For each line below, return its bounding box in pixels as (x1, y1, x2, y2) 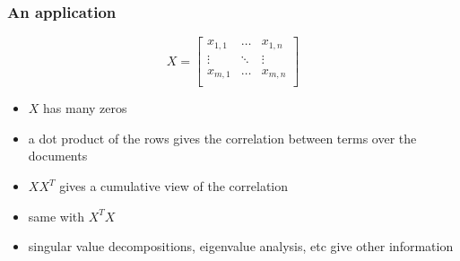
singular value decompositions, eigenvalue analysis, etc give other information (28, 237, 454, 256)
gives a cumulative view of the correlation (59, 177, 289, 196)
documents (28, 146, 88, 165)
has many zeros (43, 99, 127, 117)
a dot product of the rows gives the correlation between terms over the (28, 128, 417, 147)
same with (28, 206, 85, 225)
